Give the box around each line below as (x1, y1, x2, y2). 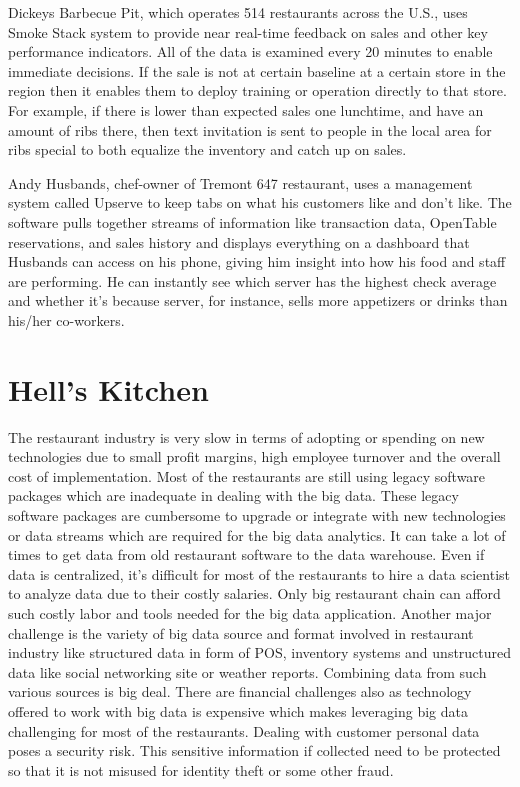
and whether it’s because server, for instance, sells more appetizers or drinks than (8, 290, 508, 311)
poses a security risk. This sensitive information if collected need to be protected (8, 740, 501, 761)
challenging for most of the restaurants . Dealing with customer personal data (8, 720, 480, 741)
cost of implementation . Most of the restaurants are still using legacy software (8, 465, 486, 486)
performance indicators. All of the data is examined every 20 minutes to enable (8, 41, 493, 62)
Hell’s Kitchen (8, 368, 209, 409)
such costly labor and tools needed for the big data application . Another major (8, 602, 492, 623)
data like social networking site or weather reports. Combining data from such (8, 661, 487, 682)
